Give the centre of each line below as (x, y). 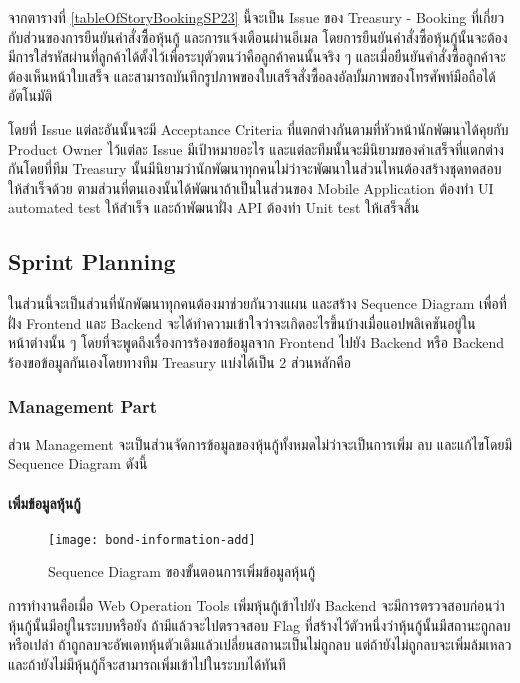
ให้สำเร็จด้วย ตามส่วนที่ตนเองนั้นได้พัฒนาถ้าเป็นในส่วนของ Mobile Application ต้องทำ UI (251, 187)
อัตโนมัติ (30, 95)
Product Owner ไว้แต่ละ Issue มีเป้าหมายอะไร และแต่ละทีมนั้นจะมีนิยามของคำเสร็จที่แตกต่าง (256, 148)
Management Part (82, 406)
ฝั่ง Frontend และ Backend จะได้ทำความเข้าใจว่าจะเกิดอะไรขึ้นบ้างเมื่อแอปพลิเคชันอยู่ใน (242, 322)
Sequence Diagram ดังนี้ (78, 463)
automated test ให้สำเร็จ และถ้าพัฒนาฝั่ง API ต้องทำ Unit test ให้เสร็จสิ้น (214, 207)
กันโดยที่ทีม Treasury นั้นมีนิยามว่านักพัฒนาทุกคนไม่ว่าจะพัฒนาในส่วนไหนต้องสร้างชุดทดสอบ (255, 168)
